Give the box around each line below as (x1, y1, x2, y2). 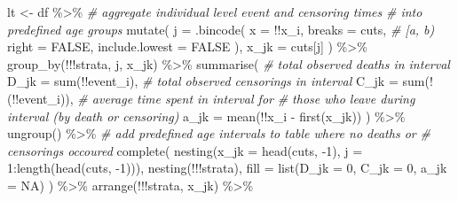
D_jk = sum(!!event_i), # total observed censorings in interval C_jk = (7, 72, 399, 90)
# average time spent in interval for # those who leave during (77, 89, 415, 107)
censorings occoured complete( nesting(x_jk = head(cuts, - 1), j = (7, 141, 363, 159)
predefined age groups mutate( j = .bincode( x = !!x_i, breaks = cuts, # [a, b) (7, 19, 435, 38)
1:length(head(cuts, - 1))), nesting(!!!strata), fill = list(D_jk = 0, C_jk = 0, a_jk (7, 158, 447, 177)
